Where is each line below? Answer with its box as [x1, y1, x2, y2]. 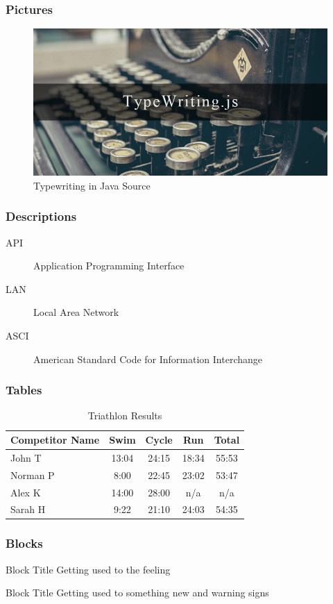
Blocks [6, 535, 43, 552]
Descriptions [6, 208, 77, 225]
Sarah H [10, 502, 46, 517]
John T [10, 450, 42, 464]
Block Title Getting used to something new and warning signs [6, 585, 269, 600]
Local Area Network [33, 305, 119, 319]
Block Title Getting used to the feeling [6, 562, 171, 576]
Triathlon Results [87, 408, 162, 423]
